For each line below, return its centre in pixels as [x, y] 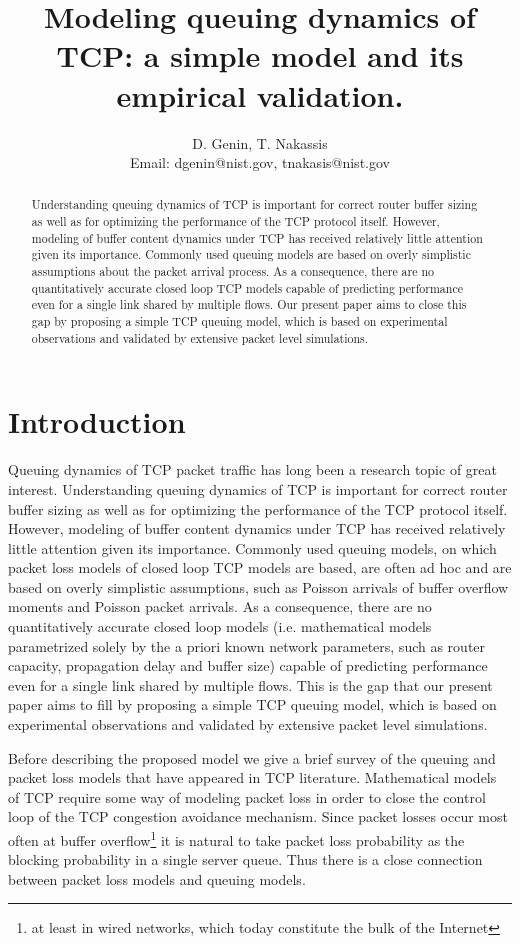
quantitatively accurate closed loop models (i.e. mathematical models [220, 626]
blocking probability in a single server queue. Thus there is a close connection [245, 859]
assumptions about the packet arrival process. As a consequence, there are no [233, 271]
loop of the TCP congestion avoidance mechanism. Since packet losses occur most [258, 816]
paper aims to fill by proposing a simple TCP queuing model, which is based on [252, 704]
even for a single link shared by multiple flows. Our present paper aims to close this [249, 304]
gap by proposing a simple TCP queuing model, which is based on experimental [239, 321]
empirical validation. [260, 94]
